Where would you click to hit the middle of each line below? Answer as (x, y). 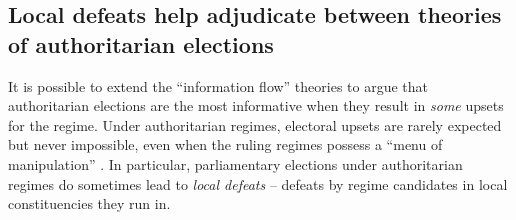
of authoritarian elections (141, 43)
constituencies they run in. (89, 203)
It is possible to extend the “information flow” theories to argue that (218, 85)
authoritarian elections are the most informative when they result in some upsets (256, 105)
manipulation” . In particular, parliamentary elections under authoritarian (235, 163)
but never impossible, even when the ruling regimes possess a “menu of (225, 144)
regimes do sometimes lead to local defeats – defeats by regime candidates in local (258, 183)
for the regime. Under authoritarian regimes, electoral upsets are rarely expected (255, 124)
